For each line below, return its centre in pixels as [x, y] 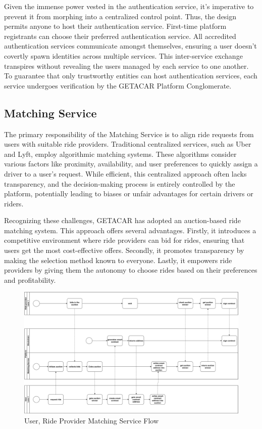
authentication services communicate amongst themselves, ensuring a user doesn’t [130, 46]
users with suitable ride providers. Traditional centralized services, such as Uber [128, 144]
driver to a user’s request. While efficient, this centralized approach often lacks [125, 173]
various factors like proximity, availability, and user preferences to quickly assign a [131, 164]
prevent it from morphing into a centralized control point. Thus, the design [120, 16]
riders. [14, 203]
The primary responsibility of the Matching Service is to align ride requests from [129, 134]
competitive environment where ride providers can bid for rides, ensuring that [124, 240]
